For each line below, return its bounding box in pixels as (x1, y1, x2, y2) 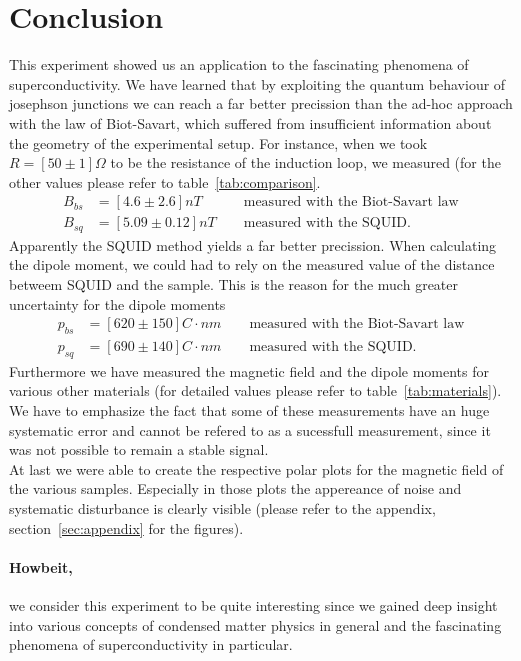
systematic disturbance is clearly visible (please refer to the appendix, (9, 497, 436, 518)
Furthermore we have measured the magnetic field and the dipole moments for (9, 360, 490, 381)
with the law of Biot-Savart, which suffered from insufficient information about (9, 112, 492, 133)
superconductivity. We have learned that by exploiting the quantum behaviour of (9, 73, 506, 94)
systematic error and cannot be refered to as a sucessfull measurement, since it (9, 419, 491, 440)
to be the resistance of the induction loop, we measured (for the (110, 152, 501, 173)
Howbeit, (9, 556, 73, 577)
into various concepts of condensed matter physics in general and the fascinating (9, 614, 502, 635)
